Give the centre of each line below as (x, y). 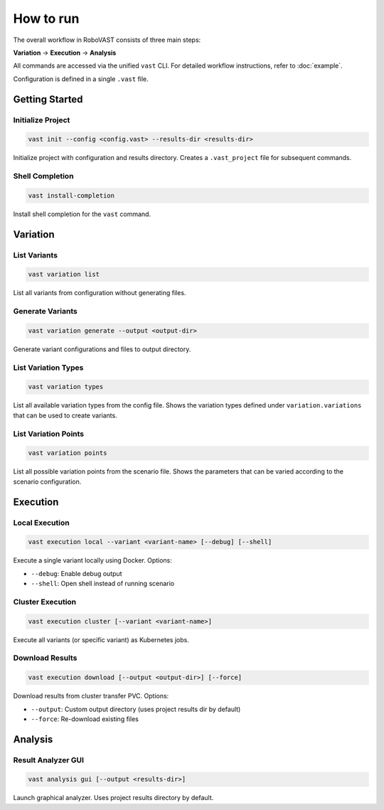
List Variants (36, 255)
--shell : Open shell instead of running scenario (103, 584)
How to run (46, 18)
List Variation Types (48, 368)
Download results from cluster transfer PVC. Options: (91, 696)
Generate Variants (45, 311)
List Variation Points (49, 434)
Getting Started (48, 99)
